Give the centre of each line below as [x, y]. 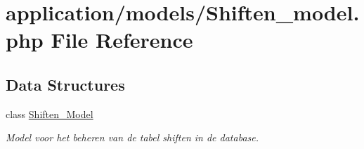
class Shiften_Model [50, 114]
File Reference [122, 40]
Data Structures [65, 84]
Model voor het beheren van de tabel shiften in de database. [132, 137]
